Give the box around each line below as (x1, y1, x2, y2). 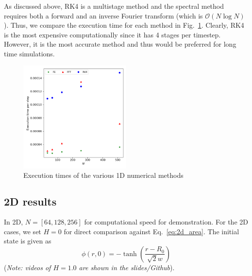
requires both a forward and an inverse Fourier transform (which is (4, 10, 203, 20)
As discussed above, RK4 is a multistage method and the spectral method (4, 1, 224, 11)
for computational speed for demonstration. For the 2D (84, 216, 248, 226)
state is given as (4, 236, 51, 246)
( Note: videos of (4, 262, 51, 272)
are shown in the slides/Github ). (79, 262, 175, 272)
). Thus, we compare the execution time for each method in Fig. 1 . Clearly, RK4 (4, 20, 244, 30)
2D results (4, 194, 57, 209)
